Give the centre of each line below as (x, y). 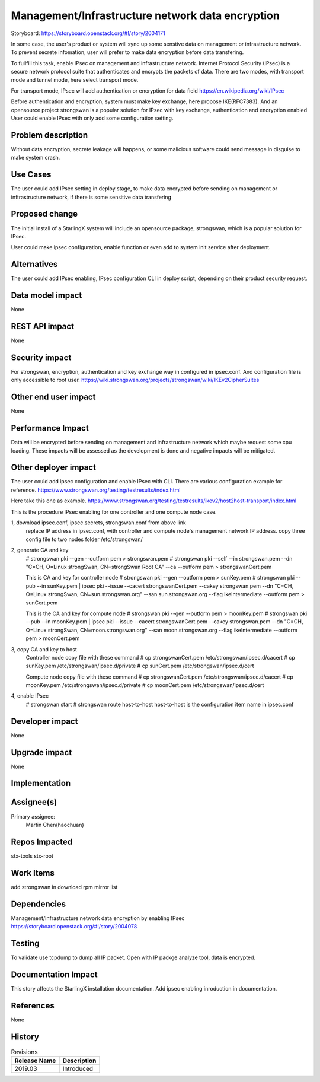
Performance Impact (50, 428)
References (33, 1005)
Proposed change (44, 214)
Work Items (33, 873)
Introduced (78, 1069)
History (25, 1037)
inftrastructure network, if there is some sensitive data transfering (91, 197)
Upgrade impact (41, 752)
